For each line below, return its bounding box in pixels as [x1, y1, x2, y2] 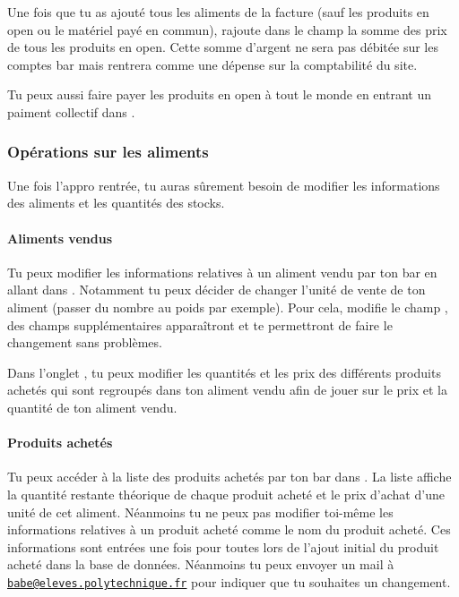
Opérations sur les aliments [7, 141, 209, 163]
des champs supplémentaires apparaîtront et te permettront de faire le [7, 315, 393, 334]
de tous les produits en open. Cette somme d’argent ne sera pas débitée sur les [7, 38, 438, 56]
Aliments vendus [7, 228, 112, 247]
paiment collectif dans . [7, 102, 135, 121]
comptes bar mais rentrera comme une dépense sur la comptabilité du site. [7, 55, 418, 73]
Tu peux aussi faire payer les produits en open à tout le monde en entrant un [7, 85, 431, 104]
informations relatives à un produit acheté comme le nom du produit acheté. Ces [7, 520, 451, 539]
